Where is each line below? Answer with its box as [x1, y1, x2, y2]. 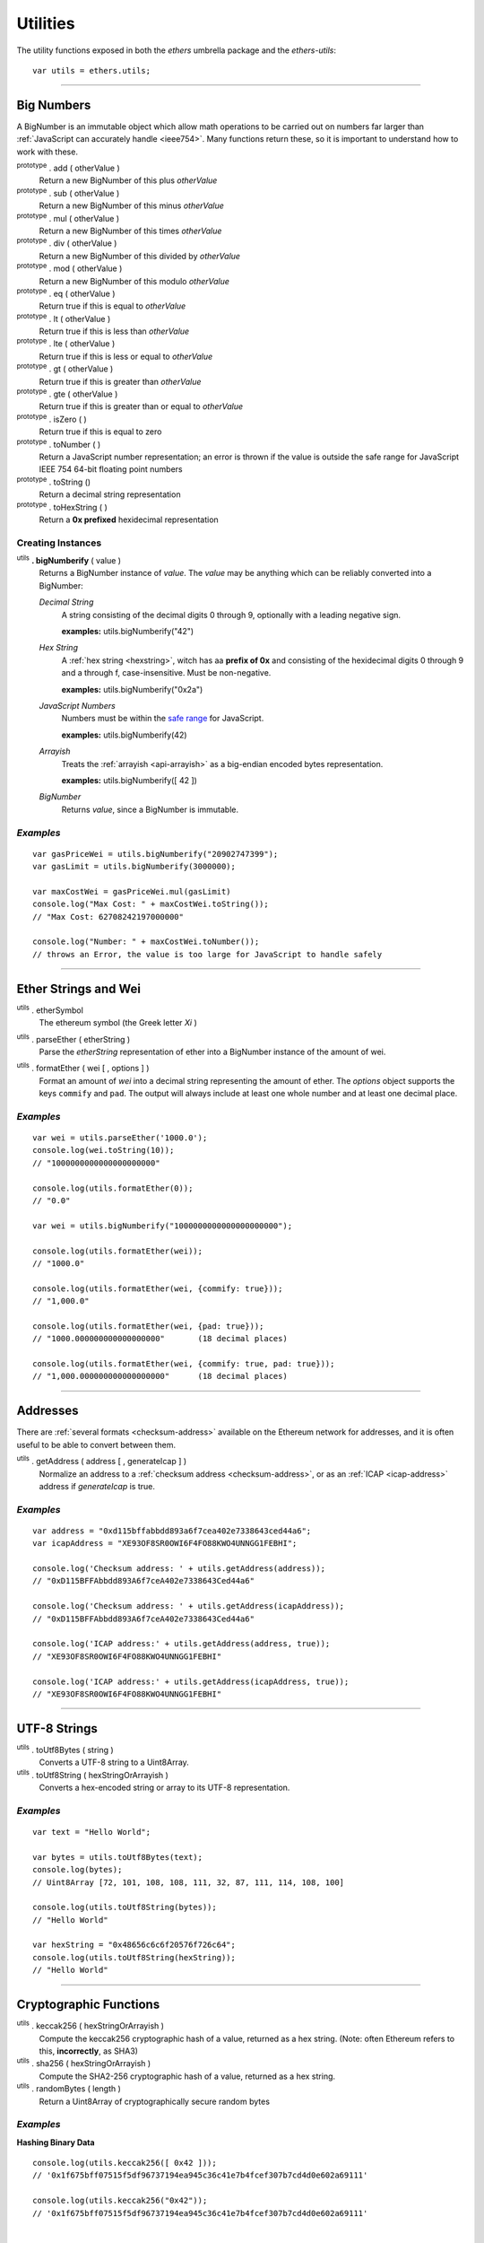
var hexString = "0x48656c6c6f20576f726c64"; [32, 1940, 237, 1951]
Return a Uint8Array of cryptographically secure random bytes [39, 2096, 271, 2107]
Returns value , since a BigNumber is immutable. [61, 804, 239, 815]
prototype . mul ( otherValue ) [16, 211, 120, 223]
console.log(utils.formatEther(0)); [32, 1183, 194, 1193]
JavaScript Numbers [39, 701, 116, 711]
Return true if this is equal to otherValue [39, 301, 186, 311]
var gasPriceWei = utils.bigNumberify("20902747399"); [32, 849, 279, 859]
